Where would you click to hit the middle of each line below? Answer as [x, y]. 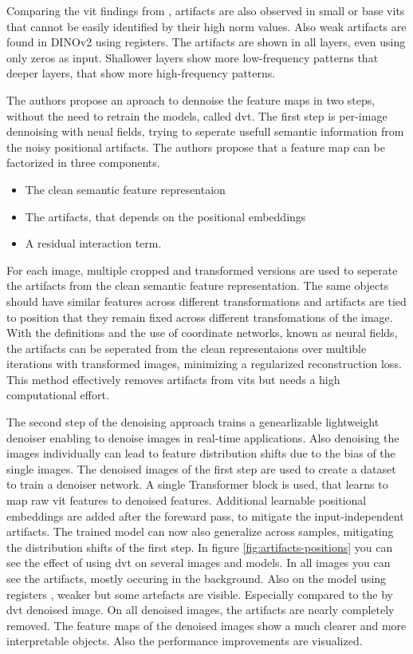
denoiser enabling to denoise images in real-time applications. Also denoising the [203, 437]
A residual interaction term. [93, 243]
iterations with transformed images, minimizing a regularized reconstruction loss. [204, 364]
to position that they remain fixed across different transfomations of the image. [200, 317]
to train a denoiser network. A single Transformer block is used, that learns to [197, 484]
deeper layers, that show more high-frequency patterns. [141, 73]
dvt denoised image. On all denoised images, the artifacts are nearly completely [201, 610]
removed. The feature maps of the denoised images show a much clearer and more [206, 625]
